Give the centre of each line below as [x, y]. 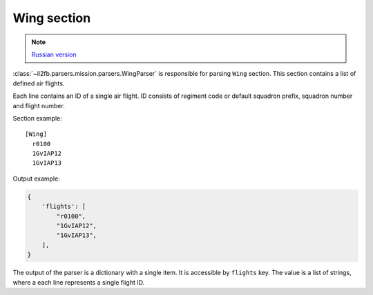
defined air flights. [39, 83]
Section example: [37, 118]
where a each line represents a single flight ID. [79, 282]
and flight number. [39, 105]
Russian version [54, 54]
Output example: [36, 179]
